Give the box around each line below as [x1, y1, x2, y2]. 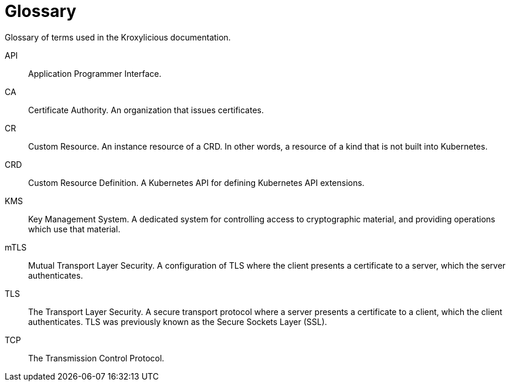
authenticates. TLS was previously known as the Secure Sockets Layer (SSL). [28, 316, 327, 327]
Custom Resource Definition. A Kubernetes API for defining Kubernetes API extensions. [28, 177, 365, 188]
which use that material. [28, 224, 121, 234]
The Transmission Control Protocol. [28, 353, 165, 363]
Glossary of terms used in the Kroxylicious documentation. [5, 32, 231, 42]
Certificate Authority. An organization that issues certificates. [28, 104, 264, 115]
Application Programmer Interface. [28, 68, 162, 79]
